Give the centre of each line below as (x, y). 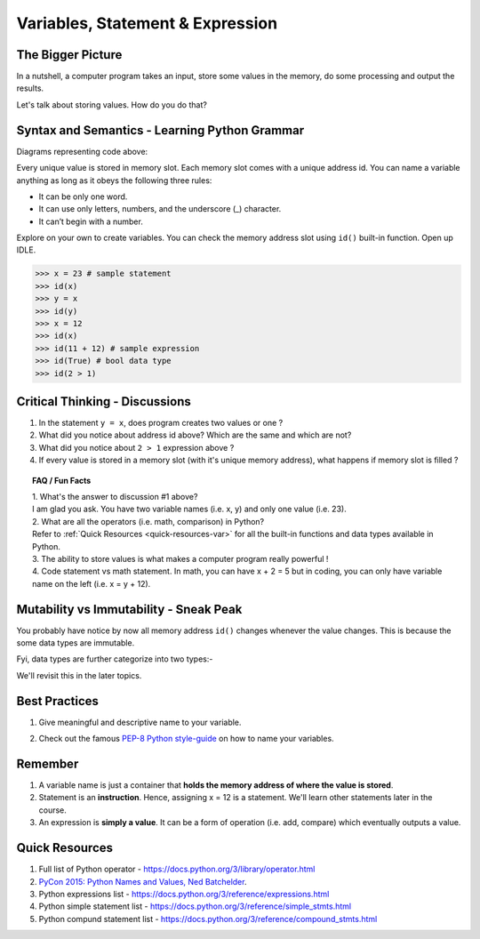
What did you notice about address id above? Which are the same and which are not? (195, 435)
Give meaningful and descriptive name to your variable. (140, 722)
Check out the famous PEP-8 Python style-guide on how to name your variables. (186, 739)
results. (30, 88)
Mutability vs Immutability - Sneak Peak (129, 609)
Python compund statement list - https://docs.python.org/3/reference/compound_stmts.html (208, 919)
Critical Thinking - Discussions (104, 401)
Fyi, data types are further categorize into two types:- (115, 659)
